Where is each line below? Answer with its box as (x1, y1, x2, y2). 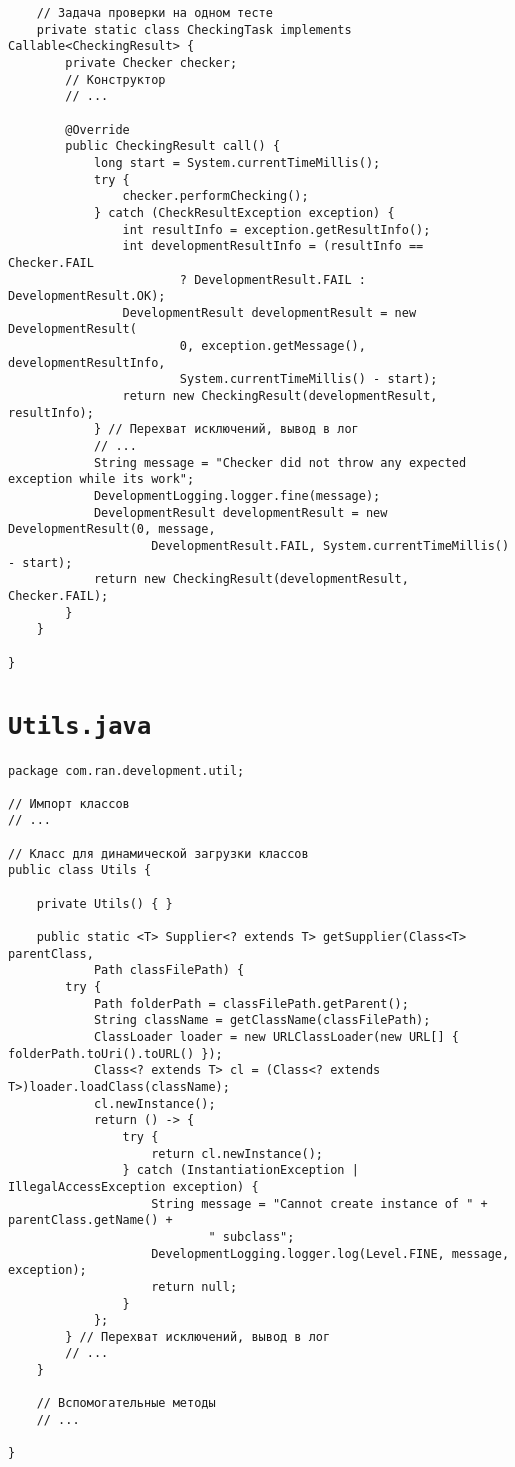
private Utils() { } (36, 896, 173, 911)
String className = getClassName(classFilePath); (93, 1013, 431, 1028)
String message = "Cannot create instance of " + (151, 1196, 488, 1211)
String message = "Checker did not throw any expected (93, 455, 467, 470)
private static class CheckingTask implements (36, 22, 352, 37)
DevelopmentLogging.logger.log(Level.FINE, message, (151, 1246, 510, 1261)
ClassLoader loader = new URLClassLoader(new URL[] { (93, 1030, 460, 1044)
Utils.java (8, 712, 152, 741)
